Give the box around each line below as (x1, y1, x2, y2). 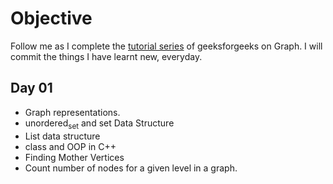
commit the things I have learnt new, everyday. (10, 50, 203, 62)
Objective (10, 7, 93, 30)
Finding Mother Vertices (24, 151, 125, 163)
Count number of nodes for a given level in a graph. (24, 162, 238, 174)
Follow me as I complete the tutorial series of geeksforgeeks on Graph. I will (10, 40, 323, 52)
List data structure (24, 130, 101, 142)
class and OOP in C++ (24, 140, 117, 152)
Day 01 (10, 80, 53, 97)
